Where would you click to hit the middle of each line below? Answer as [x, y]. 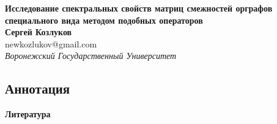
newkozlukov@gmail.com [51, 43]
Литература [28, 114]
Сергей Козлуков [39, 32]
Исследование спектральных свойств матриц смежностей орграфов [139, 8]
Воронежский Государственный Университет [91, 56]
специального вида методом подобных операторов [104, 20]
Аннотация [38, 88]
